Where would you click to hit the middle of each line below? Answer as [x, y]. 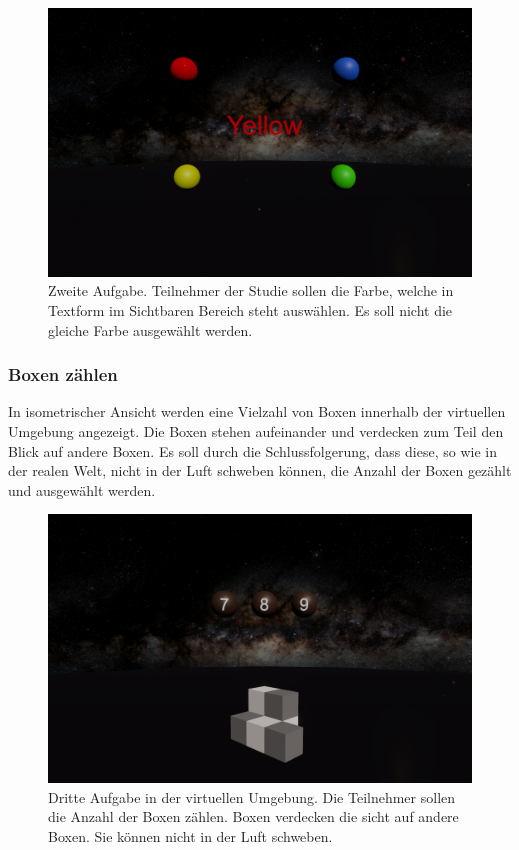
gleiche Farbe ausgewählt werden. [150, 329]
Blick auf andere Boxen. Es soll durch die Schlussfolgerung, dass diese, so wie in [252, 450]
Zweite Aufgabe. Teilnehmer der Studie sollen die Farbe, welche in [251, 290]
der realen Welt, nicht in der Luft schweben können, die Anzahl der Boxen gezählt [260, 470]
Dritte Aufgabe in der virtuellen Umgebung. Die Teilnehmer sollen [252, 796]
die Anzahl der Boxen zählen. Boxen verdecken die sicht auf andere [253, 816]
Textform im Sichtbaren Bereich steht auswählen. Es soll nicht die [250, 309]
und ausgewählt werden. [82, 489]
